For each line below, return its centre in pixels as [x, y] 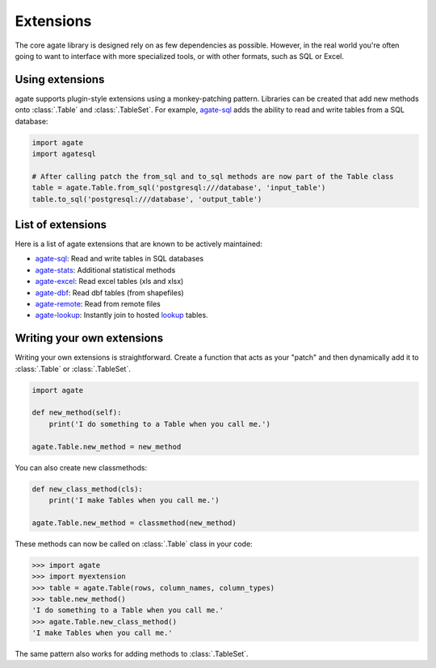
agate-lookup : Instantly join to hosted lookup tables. [122, 315]
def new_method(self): [77, 413]
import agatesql [64, 154]
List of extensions [61, 225]
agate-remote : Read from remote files [98, 304]
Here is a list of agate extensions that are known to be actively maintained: [138, 244]
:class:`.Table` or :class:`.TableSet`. [73, 369]
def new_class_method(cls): [87, 489]
